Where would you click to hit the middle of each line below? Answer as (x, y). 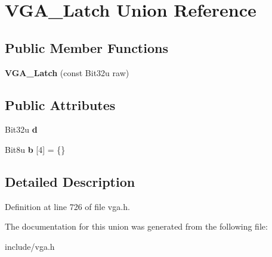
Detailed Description (70, 181)
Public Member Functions (86, 47)
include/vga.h (30, 246)
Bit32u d (21, 129)
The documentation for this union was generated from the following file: (136, 226)
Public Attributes (60, 104)
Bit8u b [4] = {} (35, 149)
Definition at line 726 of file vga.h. (67, 206)
